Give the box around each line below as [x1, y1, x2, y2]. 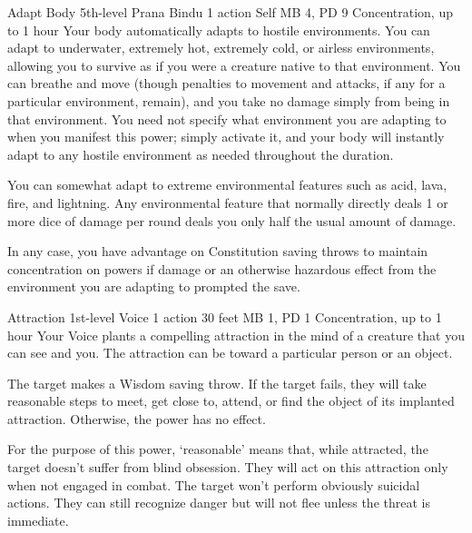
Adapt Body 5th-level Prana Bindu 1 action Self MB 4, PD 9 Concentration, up [7, 3, 453, 21]
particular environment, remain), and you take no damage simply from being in [7, 91, 450, 110]
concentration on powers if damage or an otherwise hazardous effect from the [7, 259, 437, 278]
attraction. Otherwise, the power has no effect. [7, 409, 266, 428]
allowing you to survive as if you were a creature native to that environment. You [7, 55, 461, 74]
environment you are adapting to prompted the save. [7, 277, 300, 296]
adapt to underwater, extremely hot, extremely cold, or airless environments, [7, 38, 435, 57]
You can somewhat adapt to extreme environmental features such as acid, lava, [7, 175, 447, 194]
